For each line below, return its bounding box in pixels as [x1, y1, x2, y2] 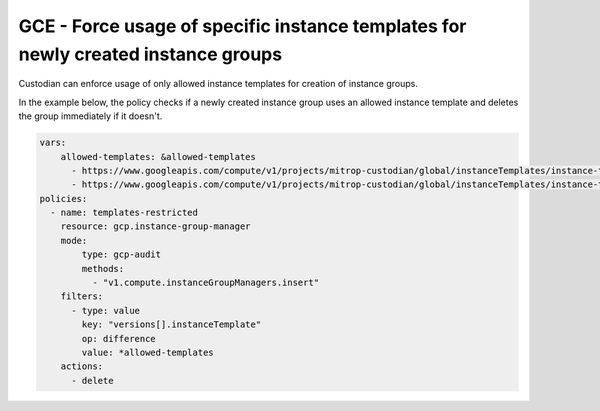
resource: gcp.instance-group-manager [60, 221, 251, 232]
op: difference [81, 333, 157, 344]
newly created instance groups [18, 43, 283, 65]
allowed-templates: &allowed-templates [60, 151, 257, 162]
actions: [60, 361, 104, 372]
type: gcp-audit [81, 249, 162, 260]
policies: [39, 193, 88, 204]
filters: [60, 291, 104, 302]
